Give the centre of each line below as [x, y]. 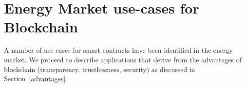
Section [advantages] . [36, 79]
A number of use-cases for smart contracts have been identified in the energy [118, 50]
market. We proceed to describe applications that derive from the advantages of [123, 59]
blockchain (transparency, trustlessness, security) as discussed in [100, 69]
